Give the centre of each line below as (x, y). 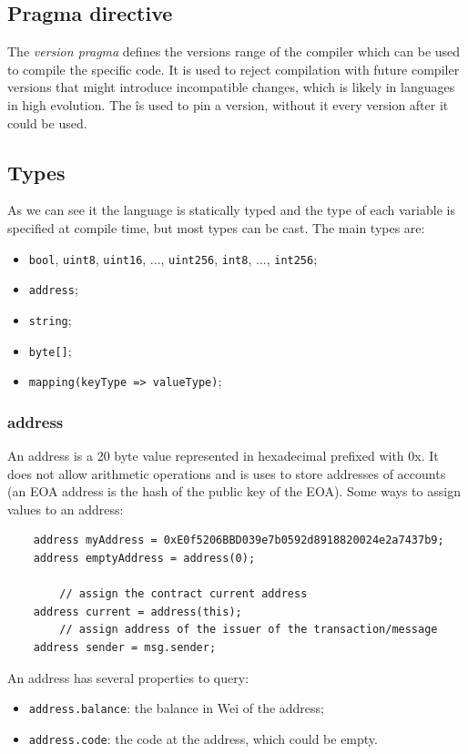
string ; (50, 319)
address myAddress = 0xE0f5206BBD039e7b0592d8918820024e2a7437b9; (239, 540)
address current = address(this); (137, 611)
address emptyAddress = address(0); (144, 559)
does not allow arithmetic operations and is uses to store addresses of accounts (227, 473)
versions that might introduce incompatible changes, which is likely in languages (231, 87)
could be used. (47, 122)
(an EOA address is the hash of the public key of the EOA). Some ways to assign (234, 491)
